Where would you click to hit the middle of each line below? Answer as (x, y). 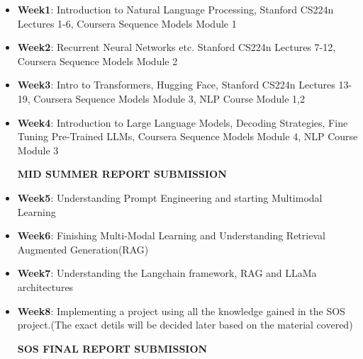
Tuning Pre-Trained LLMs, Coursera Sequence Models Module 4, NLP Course (188, 136)
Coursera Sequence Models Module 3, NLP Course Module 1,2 (169, 98)
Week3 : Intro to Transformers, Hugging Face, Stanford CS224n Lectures (176, 85)
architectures (45, 286)
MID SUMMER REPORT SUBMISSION (122, 174)
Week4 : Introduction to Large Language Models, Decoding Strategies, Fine (183, 122)
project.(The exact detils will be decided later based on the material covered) (185, 325)
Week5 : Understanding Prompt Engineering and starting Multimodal (170, 197)
